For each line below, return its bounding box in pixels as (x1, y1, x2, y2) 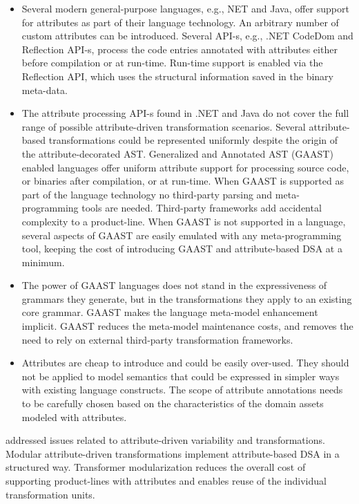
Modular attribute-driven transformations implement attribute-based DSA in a (6, 446, 340, 460)
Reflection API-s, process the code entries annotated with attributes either (21, 41, 338, 56)
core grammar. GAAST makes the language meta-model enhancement (21, 305, 318, 319)
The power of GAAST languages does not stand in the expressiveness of (21, 278, 327, 292)
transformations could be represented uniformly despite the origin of (48, 133, 338, 147)
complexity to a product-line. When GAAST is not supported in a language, (21, 214, 346, 228)
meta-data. (21, 82, 68, 97)
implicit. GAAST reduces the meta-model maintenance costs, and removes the (21, 319, 353, 333)
